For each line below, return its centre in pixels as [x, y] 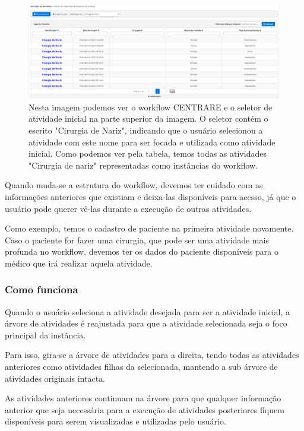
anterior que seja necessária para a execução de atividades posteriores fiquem [145, 409]
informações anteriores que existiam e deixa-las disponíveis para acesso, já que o [151, 196]
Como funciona [42, 289]
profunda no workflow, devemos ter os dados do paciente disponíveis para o [142, 251]
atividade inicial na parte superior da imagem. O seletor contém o [148, 118]
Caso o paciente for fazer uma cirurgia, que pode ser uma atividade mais [137, 240]
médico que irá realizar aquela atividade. [79, 263]
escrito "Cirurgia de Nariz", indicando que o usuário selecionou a [146, 130]
